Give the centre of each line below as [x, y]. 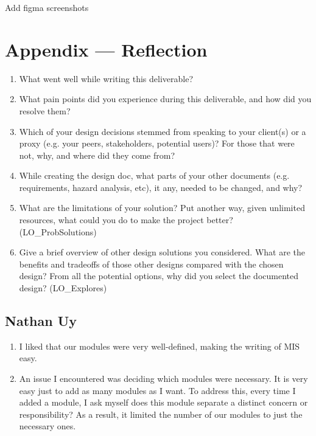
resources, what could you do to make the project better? [126, 220]
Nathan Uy [41, 321]
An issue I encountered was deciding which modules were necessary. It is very [163, 379]
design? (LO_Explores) [63, 288]
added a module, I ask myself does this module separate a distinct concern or [163, 402]
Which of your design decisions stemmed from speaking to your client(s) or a [163, 131]
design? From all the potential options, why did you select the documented [159, 276]
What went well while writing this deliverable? [106, 78]
